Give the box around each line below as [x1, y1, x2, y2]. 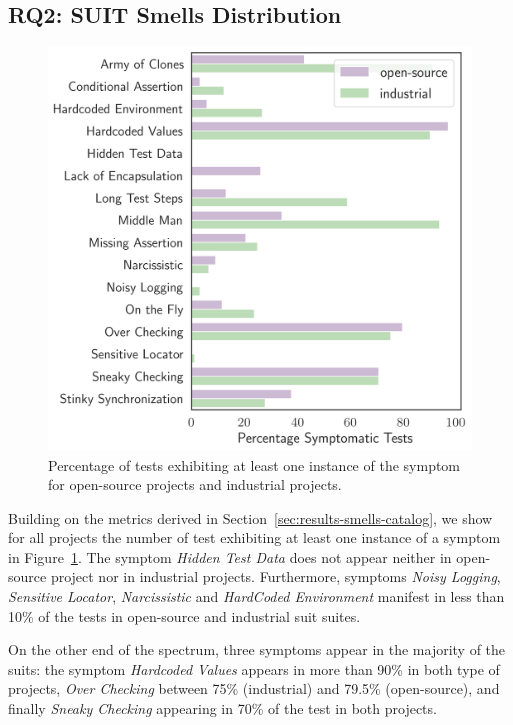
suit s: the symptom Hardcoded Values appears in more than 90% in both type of [8, 658, 500, 679]
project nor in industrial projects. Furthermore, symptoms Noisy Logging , [50, 566, 501, 587]
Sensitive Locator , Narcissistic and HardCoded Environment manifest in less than [8, 586, 505, 607]
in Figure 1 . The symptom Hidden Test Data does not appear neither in [8, 546, 452, 567]
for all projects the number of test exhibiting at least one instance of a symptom [8, 527, 501, 548]
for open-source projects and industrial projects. [48, 474, 342, 495]
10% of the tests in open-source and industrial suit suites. [8, 605, 361, 626]
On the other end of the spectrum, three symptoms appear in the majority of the [8, 639, 506, 660]
